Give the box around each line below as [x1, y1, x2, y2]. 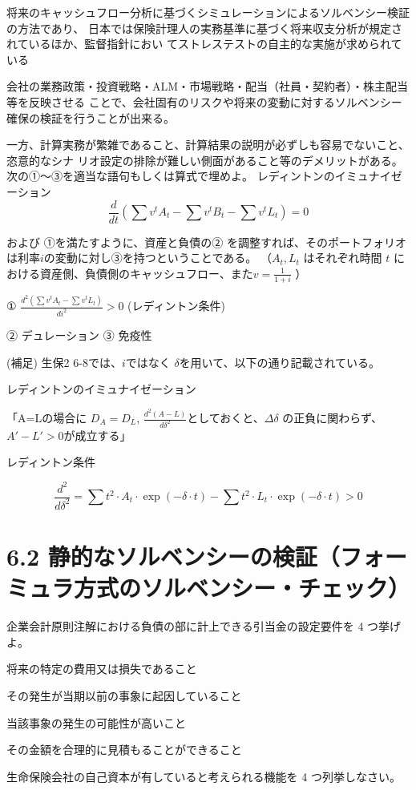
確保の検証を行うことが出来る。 [6, 109, 175, 126]
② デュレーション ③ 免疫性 [6, 327, 152, 344]
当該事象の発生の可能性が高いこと [6, 714, 186, 731]
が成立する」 [63, 426, 131, 443]
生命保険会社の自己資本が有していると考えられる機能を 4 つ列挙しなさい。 [6, 768, 401, 784]
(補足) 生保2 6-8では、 [6, 353, 122, 370]
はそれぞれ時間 [303, 249, 382, 266]
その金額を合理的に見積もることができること [6, 741, 242, 758]
